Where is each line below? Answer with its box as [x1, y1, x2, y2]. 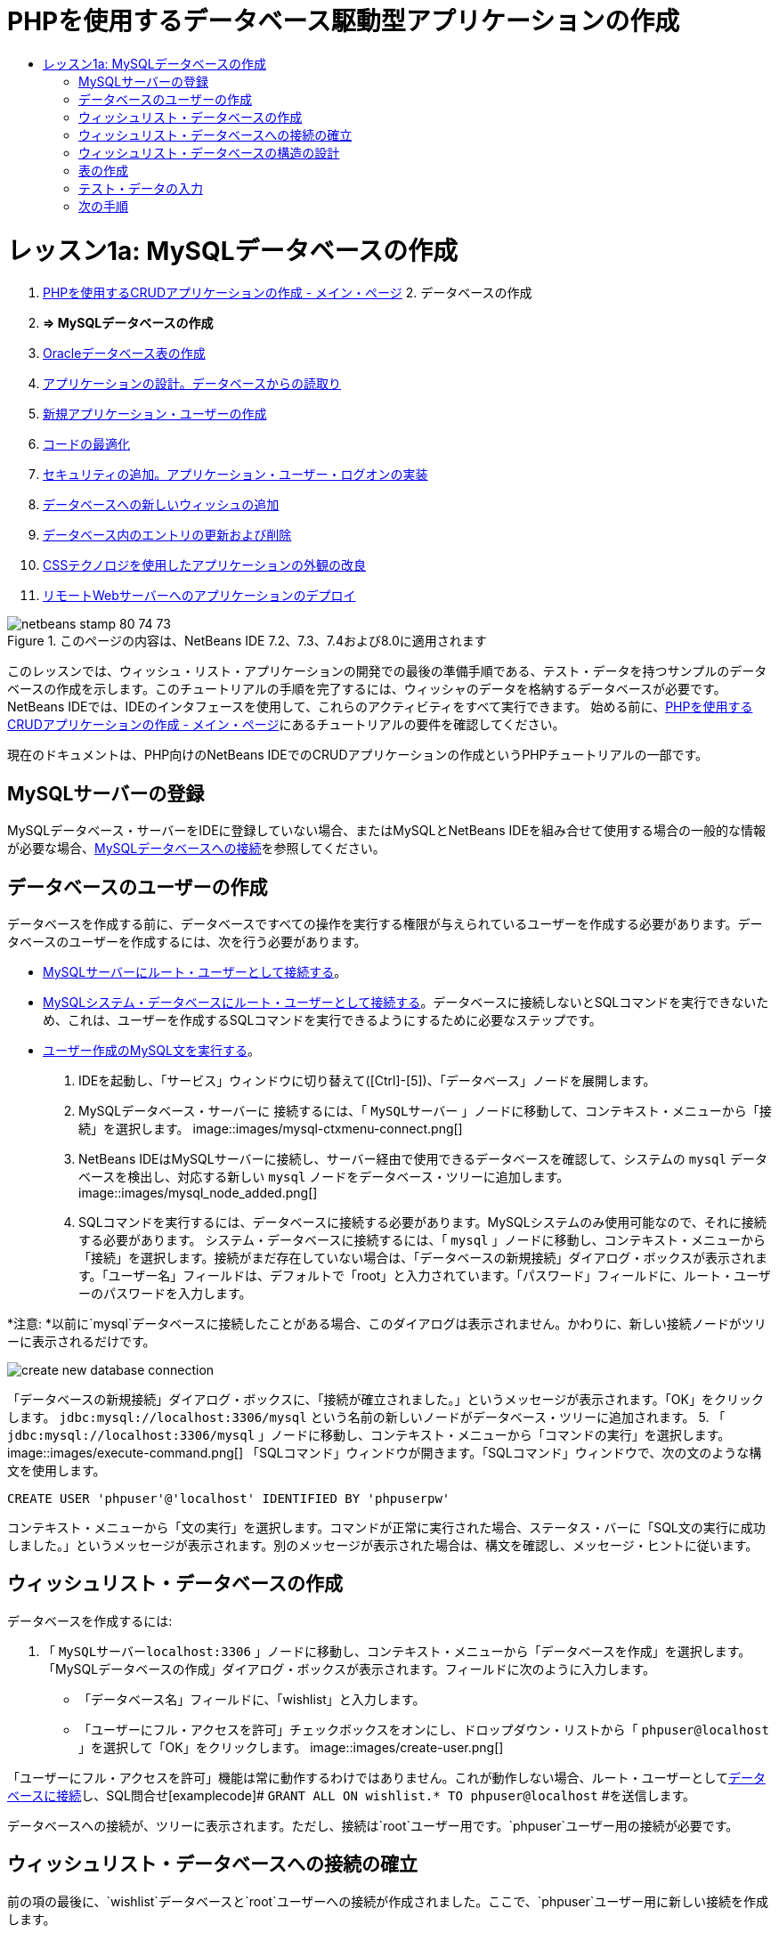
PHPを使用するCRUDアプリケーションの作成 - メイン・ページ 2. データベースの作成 [43, 285, 532, 301]
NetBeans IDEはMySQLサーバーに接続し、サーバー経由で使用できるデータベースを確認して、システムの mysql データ [78, 1150, 767, 1166]
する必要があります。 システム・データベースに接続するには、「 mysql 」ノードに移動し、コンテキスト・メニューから [78, 1231, 767, 1247]
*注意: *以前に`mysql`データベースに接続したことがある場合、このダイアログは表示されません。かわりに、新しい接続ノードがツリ [7, 1315, 767, 1331]
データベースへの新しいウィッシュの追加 [43, 497, 280, 513]
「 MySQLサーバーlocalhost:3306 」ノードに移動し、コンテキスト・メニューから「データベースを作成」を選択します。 [43, 1643, 751, 1659]
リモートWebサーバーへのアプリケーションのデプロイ [43, 588, 356, 604]
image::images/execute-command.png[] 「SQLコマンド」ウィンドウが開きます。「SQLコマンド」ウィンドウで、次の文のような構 [7, 1444, 762, 1460]
